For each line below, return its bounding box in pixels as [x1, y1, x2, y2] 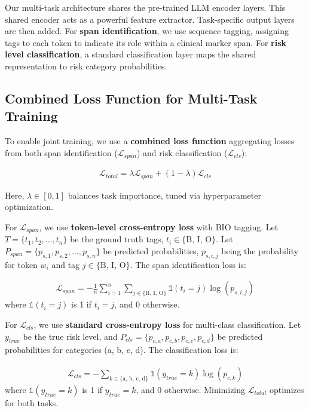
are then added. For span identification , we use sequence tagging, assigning [5, 25, 289, 37]
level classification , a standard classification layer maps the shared [5, 48, 256, 60]
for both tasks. [5, 396, 59, 409]
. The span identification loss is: [130, 258, 246, 270]
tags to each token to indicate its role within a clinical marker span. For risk [5, 36, 287, 48]
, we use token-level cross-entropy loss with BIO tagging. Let [39, 220, 279, 233]
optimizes [269, 383, 304, 395]
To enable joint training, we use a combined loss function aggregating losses [5, 135, 295, 147]
